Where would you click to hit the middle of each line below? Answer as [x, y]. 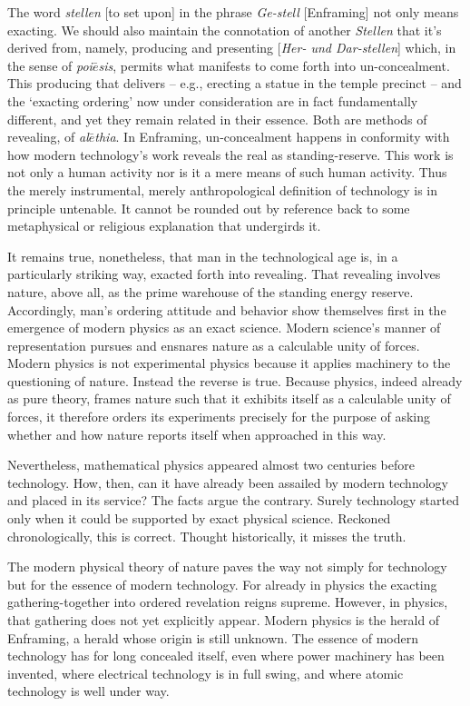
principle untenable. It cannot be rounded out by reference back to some [209, 208]
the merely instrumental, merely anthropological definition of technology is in [223, 189]
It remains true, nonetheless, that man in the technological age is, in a [203, 256]
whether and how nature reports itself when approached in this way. [197, 434]
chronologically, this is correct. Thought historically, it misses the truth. [207, 536]
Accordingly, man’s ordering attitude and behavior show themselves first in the [227, 309]
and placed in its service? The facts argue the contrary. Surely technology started [233, 500]
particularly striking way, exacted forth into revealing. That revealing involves [224, 274]
